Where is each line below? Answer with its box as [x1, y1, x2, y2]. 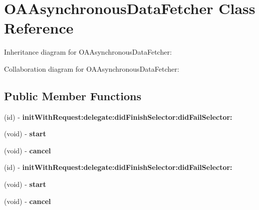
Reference [4, 18, 74, 38]
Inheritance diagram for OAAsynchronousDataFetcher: [4, 47, 172, 57]
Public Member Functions [4, 88, 141, 103]
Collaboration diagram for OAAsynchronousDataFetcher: [4, 63, 179, 74]
